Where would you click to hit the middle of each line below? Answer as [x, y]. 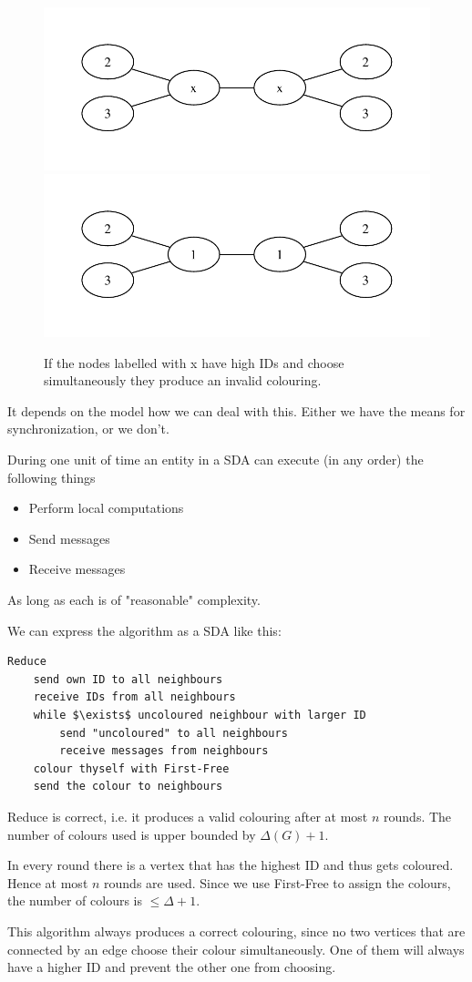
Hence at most [48, 882]
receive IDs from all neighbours [134, 697]
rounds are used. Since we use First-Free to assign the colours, [277, 882]
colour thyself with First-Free [131, 768]
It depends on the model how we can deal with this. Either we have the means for [236, 410]
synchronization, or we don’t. [88, 429]
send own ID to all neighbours [128, 679]
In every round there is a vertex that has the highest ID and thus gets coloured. [231, 865]
